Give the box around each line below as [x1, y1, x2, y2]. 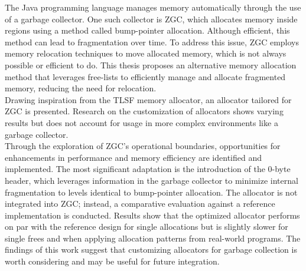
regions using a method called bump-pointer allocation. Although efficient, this [5, 24, 290, 37]
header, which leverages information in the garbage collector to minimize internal [5, 174, 298, 186]
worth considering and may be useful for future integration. [5, 255, 220, 267]
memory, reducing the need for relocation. [5, 82, 157, 94]
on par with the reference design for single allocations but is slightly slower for [5, 220, 288, 233]
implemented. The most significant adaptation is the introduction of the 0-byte [5, 163, 291, 175]
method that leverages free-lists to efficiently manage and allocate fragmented [5, 70, 286, 82]
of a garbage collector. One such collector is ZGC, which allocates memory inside [5, 12, 298, 25]
